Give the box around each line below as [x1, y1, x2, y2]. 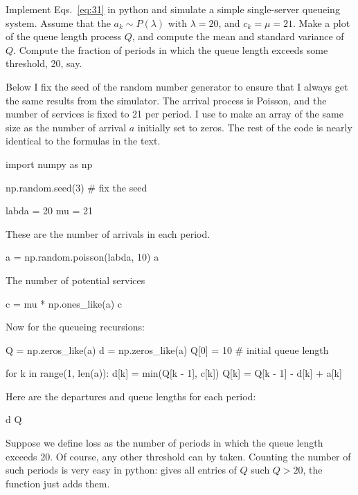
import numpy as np [6, 156, 93, 171]
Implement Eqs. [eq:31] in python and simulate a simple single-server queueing [6, 2, 340, 16]
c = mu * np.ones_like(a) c [6, 296, 123, 310]
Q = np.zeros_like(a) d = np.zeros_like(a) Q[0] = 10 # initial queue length [6, 342, 329, 357]
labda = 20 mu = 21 [6, 203, 93, 218]
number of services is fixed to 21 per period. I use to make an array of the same [6, 106, 343, 121]
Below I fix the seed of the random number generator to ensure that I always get [6, 79, 348, 93]
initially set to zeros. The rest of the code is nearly [137, 120, 352, 134]
